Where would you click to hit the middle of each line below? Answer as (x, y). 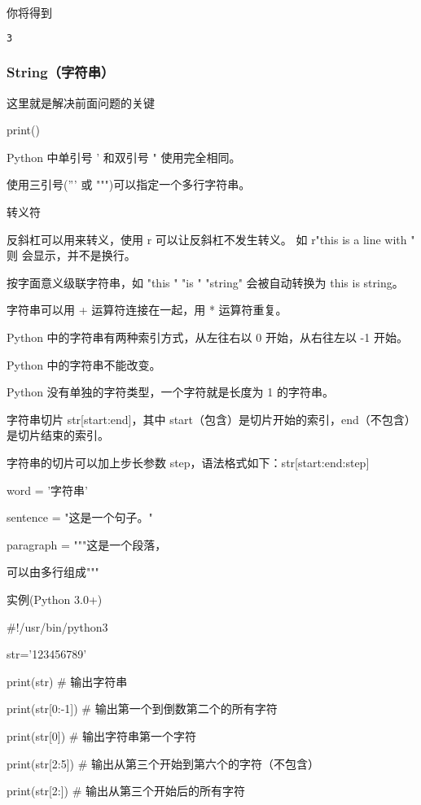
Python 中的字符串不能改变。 (84, 364)
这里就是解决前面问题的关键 (81, 102)
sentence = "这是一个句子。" (80, 517)
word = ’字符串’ (47, 490)
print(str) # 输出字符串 (67, 681)
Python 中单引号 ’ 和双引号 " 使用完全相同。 (124, 157)
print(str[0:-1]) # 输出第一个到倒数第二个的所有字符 (142, 709)
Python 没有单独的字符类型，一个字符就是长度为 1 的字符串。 (170, 392)
